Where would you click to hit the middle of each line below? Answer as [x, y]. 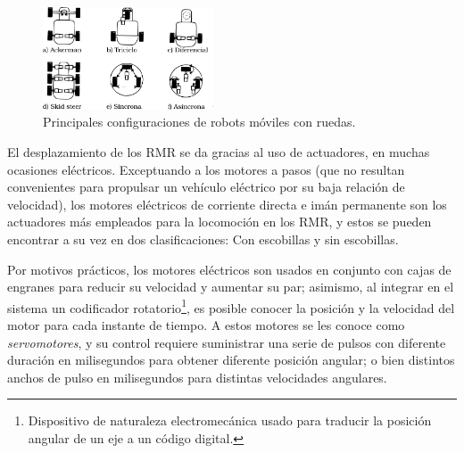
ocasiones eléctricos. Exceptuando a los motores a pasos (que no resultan [206, 169]
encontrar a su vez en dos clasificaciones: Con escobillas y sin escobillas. [203, 239]
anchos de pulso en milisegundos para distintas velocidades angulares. [197, 377]
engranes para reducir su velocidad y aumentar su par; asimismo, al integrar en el [231, 287]
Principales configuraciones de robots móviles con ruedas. [199, 122]
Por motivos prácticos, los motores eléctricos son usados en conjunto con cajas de [229, 269]
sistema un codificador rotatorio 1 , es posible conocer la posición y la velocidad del [231, 306]
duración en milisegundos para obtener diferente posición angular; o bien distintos [231, 360]
